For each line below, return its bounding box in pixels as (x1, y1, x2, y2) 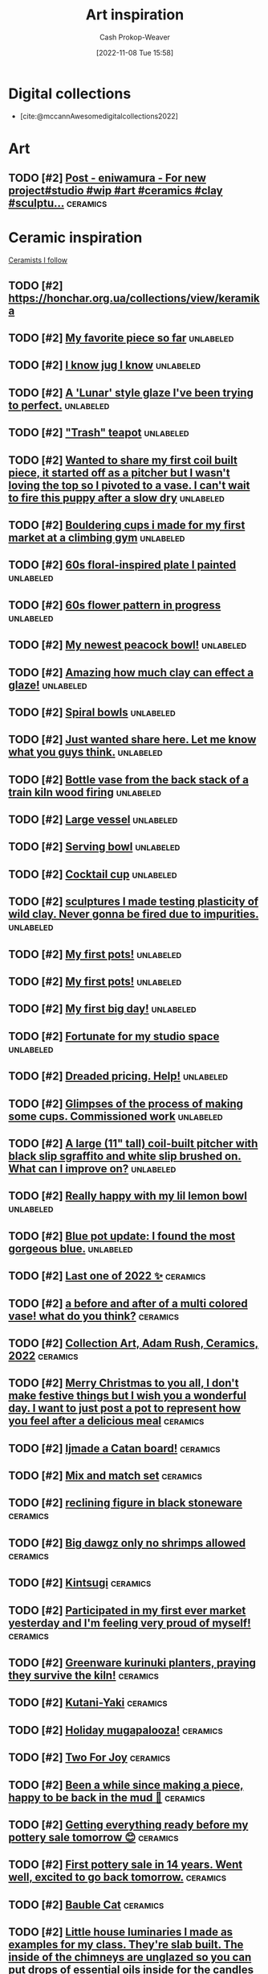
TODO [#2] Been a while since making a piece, (8, 1778, 244, 1792)
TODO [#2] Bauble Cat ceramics (8, 1898, 164, 1911)
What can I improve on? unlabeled (8, 1162, 177, 1175)
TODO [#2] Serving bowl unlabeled (8, 840, 181, 854)
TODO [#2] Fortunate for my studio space (8, 1029, 220, 1043)
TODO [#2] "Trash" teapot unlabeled (8, 426, 190, 440)
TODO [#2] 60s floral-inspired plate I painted (8, 558, 237, 572)
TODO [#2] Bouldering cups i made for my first (8, 518, 246, 532)
